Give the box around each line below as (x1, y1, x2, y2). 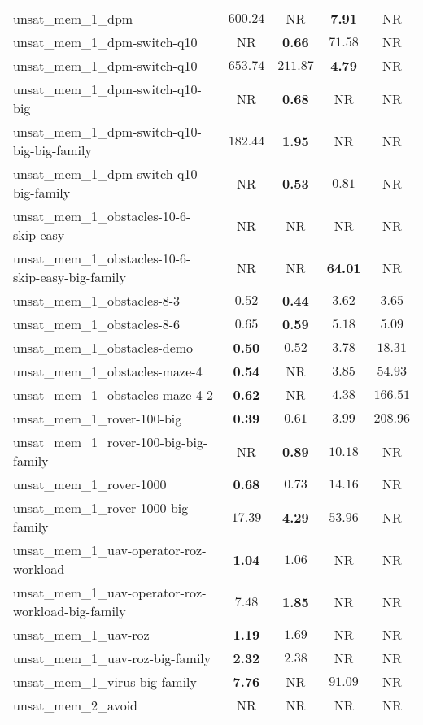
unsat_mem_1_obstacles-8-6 (13, 315, 181, 333)
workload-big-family (13, 601, 126, 620)
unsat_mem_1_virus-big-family (13, 672, 198, 691)
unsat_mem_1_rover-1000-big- (13, 498, 193, 517)
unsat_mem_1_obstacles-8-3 (13, 291, 181, 310)
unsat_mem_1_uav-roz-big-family (13, 649, 211, 667)
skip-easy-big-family (13, 267, 126, 286)
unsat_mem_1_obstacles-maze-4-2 (13, 385, 213, 404)
